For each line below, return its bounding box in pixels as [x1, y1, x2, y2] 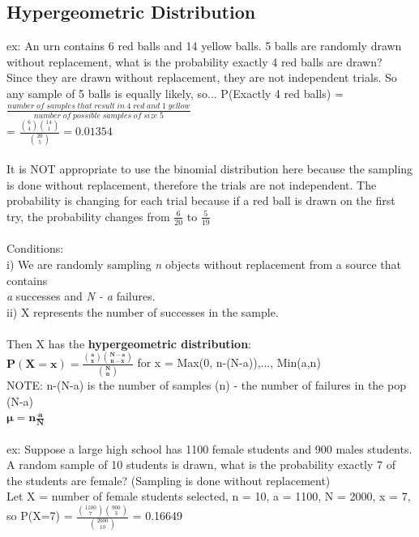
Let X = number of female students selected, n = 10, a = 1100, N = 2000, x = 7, [6, 488, 411, 505]
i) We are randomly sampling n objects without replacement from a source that [6, 255, 402, 272]
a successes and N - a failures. [6, 288, 156, 305]
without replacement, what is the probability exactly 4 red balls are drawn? [6, 53, 383, 70]
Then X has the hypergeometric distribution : [6, 335, 251, 352]
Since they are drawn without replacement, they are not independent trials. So [6, 69, 397, 86]
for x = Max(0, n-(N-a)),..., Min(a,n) [137, 354, 321, 371]
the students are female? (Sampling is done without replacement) [6, 471, 331, 488]
